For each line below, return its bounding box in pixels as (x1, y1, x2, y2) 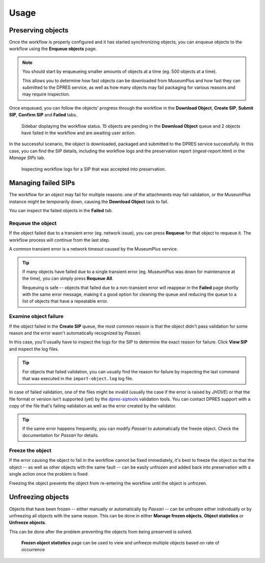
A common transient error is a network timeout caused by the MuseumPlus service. (9, 246, 179, 252)
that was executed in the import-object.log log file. (22, 375, 133, 381)
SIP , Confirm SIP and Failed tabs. (9, 112, 78, 118)
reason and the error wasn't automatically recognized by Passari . (9, 330, 142, 336)
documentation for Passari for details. (22, 432, 99, 438)
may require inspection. (22, 91, 70, 97)
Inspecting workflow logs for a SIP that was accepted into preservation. (21, 166, 166, 172)
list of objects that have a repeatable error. (22, 298, 108, 304)
